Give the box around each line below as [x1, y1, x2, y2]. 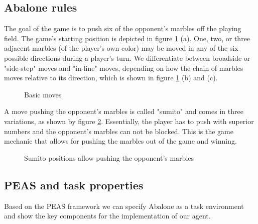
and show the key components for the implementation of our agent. [4, 210, 211, 221]
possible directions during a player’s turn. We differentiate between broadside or [4, 52, 250, 63]
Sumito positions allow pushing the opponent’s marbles [24, 152, 194, 163]
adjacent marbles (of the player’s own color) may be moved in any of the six [4, 43, 238, 53]
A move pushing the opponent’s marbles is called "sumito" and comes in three [4, 106, 243, 117]
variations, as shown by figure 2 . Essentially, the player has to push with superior [4, 116, 254, 126]
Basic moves [24, 89, 62, 99]
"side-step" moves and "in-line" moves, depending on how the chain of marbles [4, 62, 243, 73]
